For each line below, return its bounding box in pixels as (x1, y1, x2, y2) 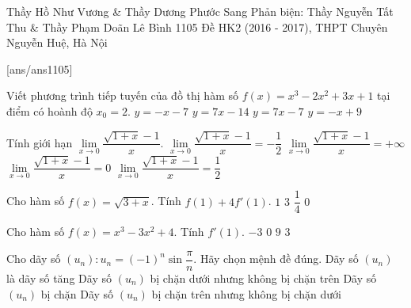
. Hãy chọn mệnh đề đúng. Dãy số (193, 250, 359, 267)
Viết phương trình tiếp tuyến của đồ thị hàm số (6, 87, 238, 104)
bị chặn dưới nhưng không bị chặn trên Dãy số (150, 269, 377, 286)
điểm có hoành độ (6, 102, 93, 119)
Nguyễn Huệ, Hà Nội (6, 34, 108, 51)
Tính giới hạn (6, 134, 73, 150)
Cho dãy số (6, 250, 61, 267)
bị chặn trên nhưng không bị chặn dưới (151, 285, 341, 302)
